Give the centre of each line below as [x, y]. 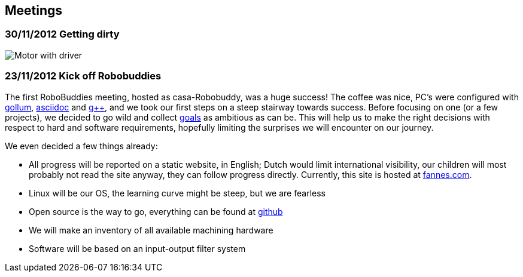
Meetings [34, 10]
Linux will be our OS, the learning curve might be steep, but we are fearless [177, 193]
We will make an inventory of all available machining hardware [151, 230]
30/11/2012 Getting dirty [62, 34]
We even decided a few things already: [81, 146]
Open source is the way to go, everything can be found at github [156, 211]
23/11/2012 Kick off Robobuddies [83, 76]
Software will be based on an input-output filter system [137, 248]
